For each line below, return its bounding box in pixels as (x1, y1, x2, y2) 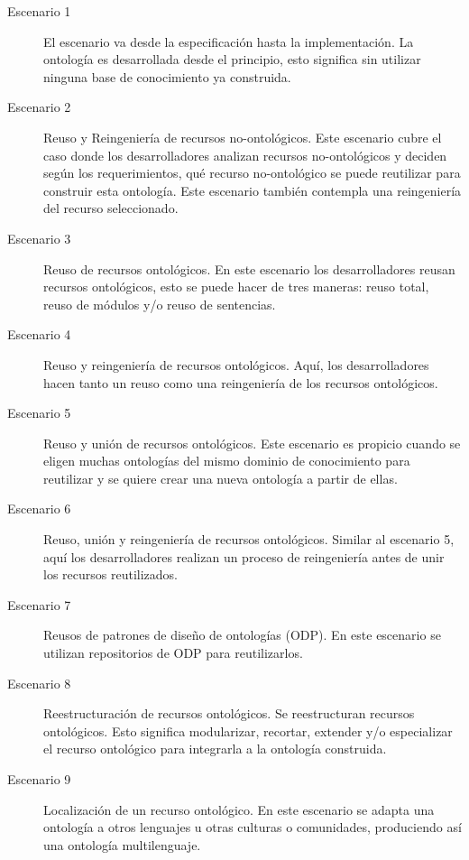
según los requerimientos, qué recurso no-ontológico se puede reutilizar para (43, 163, 461, 182)
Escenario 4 (7, 325, 71, 344)
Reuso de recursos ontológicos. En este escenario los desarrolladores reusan (43, 259, 455, 278)
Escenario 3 (7, 228, 71, 247)
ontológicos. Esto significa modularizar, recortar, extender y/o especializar (43, 721, 453, 740)
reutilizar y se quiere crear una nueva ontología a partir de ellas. (43, 468, 398, 487)
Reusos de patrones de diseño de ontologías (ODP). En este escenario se (43, 625, 441, 644)
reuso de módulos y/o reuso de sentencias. (43, 294, 276, 313)
